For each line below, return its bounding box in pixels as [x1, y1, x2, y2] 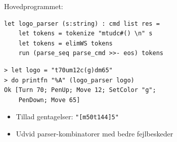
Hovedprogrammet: [4, 1, 63, 11]
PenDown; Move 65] [18, 96, 80, 104]
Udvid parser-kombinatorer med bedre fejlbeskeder [16, 128, 173, 138]
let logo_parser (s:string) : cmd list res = [4, 20, 160, 27]
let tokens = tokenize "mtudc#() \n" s [18, 30, 153, 37]
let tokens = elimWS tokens [18, 39, 113, 47]
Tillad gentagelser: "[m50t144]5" [16, 111, 119, 122]
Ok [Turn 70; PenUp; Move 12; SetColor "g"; [4, 86, 156, 94]
